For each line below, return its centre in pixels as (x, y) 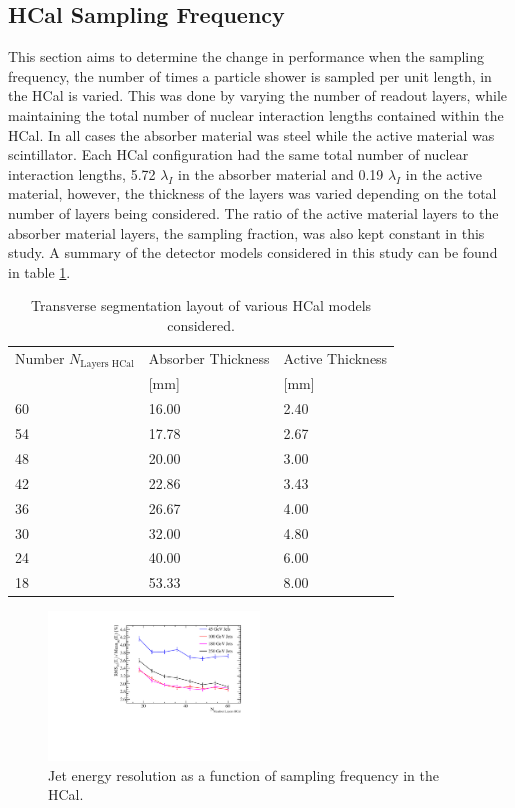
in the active (444, 173)
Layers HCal (107, 364)
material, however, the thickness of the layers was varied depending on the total (252, 193)
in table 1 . (39, 271)
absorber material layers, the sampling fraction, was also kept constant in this (246, 232)
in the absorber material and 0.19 (281, 173)
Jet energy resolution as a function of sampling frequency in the (244, 774)
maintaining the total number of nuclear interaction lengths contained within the (256, 114)
